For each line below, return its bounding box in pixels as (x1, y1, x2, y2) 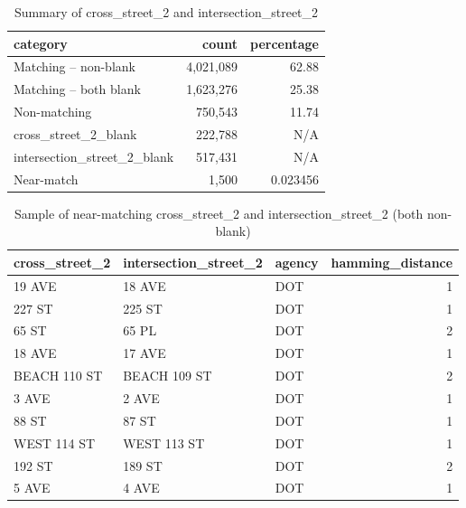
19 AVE (14, 276, 57, 295)
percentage (249, 33, 319, 52)
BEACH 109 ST (123, 366, 212, 385)
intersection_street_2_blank (14, 146, 174, 165)
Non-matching (14, 102, 92, 121)
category (14, 33, 68, 52)
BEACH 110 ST (14, 366, 103, 385)
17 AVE (123, 343, 166, 362)
